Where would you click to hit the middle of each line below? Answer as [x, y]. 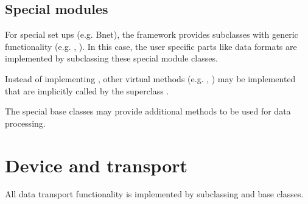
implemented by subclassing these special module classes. [111, 58]
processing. [25, 123]
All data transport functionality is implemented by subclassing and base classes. [154, 194]
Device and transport [96, 165]
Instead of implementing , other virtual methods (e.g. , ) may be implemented [150, 78]
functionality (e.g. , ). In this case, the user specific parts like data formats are [151, 46]
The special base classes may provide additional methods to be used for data [148, 111]
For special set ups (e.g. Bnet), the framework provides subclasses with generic [152, 34]
